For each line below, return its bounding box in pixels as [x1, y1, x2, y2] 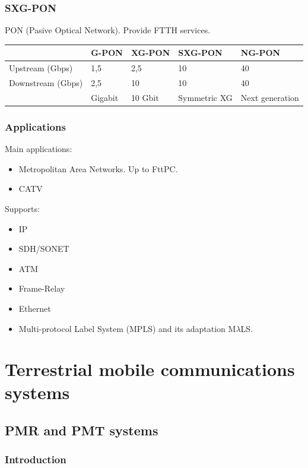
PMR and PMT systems [5, 421, 158, 439]
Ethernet [18, 302, 51, 314]
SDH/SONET [18, 242, 69, 255]
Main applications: [5, 143, 72, 155]
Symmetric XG [178, 91, 233, 103]
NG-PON [240, 46, 281, 59]
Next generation [240, 91, 299, 103]
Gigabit [91, 91, 119, 103]
